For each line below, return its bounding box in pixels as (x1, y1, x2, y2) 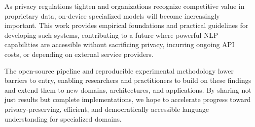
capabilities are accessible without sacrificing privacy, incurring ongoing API (4, 39, 235, 50)
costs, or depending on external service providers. (4, 49, 153, 59)
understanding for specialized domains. (4, 113, 122, 124)
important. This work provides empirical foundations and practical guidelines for (4, 20, 249, 30)
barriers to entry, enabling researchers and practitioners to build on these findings (4, 75, 252, 85)
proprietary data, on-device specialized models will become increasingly (4, 10, 220, 21)
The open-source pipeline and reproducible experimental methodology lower (4, 65, 234, 76)
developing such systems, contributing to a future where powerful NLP (4, 29, 218, 40)
